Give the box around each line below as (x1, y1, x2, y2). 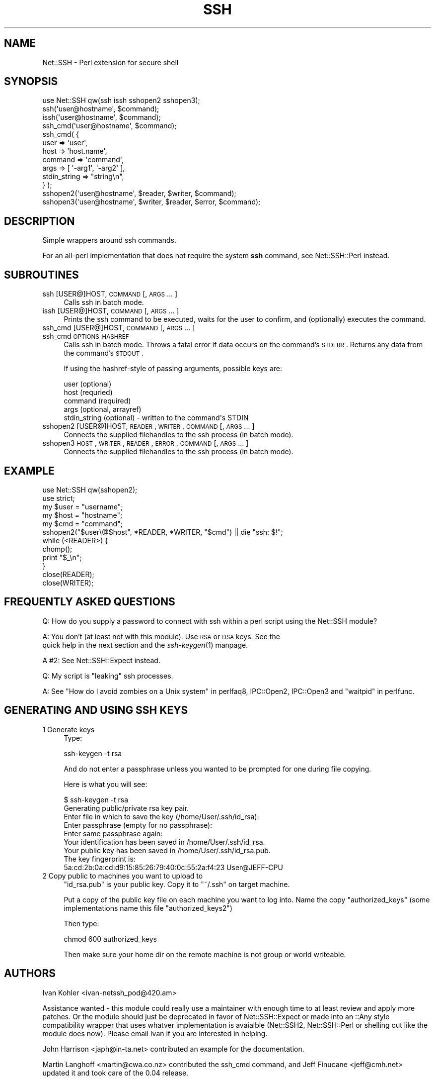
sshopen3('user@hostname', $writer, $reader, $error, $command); (42, 197, 261, 206)
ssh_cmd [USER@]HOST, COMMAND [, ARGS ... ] (42, 323, 195, 332)
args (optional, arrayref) (64, 405, 142, 414)
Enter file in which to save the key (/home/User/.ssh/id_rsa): (64, 812, 259, 821)
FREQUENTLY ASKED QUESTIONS (4, 595, 175, 608)
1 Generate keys (42, 725, 95, 734)
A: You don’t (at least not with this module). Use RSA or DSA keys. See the (42, 632, 280, 641)
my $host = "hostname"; (42, 510, 123, 519)
